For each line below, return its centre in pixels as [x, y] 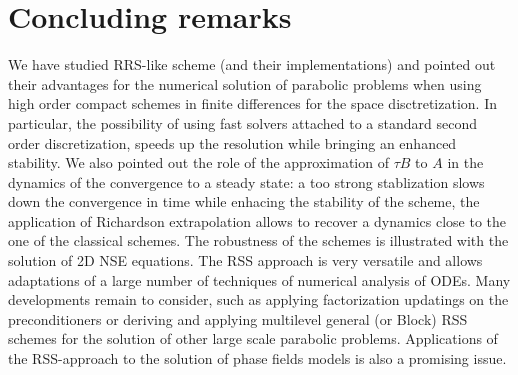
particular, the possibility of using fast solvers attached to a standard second [243, 122]
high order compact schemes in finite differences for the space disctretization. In [252, 103]
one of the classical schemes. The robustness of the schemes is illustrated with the [258, 240]
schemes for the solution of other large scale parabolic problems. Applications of [253, 338]
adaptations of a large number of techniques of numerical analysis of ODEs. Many [259, 279]
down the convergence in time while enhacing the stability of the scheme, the [244, 201]
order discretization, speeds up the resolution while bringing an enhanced [232, 142]
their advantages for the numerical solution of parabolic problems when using [245, 83]
